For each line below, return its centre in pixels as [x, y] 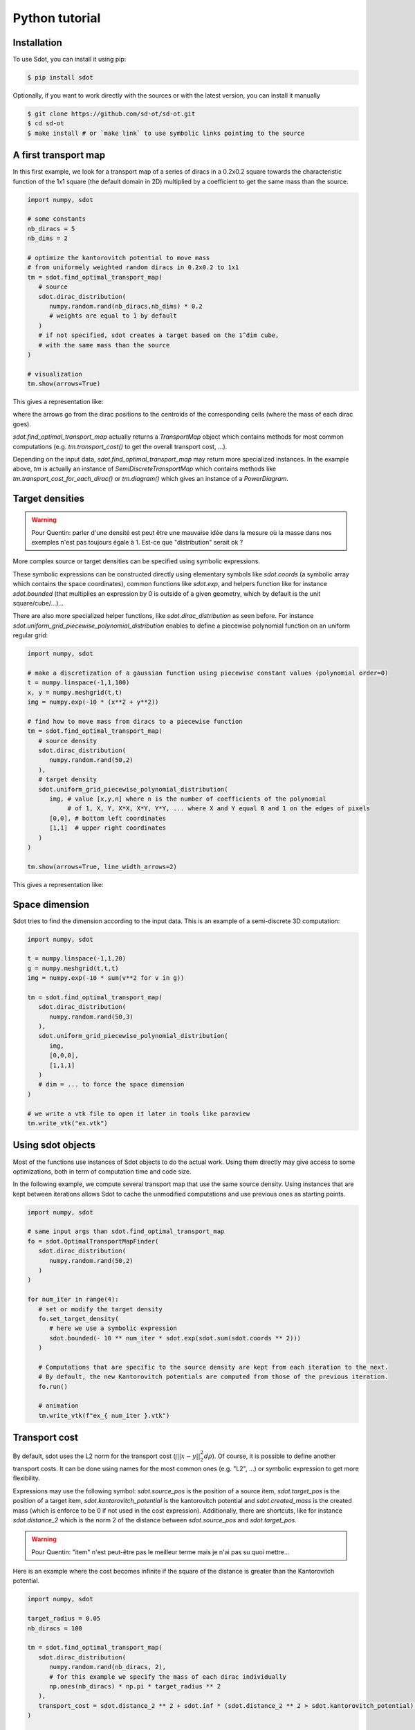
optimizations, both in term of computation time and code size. [102, 1171]
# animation [58, 1406]
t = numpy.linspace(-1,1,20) [77, 959]
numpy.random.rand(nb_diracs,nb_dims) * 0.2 [126, 306]
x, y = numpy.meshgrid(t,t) [75, 692]
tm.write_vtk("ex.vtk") [68, 1123]
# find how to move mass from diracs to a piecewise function [135, 721]
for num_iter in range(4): [73, 1300]
